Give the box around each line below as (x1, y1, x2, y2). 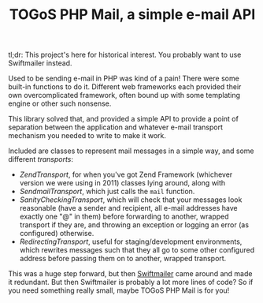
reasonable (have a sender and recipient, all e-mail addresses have (19, 204, 238, 213)
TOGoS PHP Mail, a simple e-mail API (9, 6, 256, 24)
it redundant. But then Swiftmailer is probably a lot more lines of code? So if (8, 278, 254, 287)
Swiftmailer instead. (8, 58, 72, 68)
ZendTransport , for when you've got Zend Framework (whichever (19, 170, 233, 179)
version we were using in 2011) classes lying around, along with (19, 178, 226, 188)
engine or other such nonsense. (8, 99, 112, 108)
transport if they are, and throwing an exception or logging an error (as (19, 220, 250, 230)
